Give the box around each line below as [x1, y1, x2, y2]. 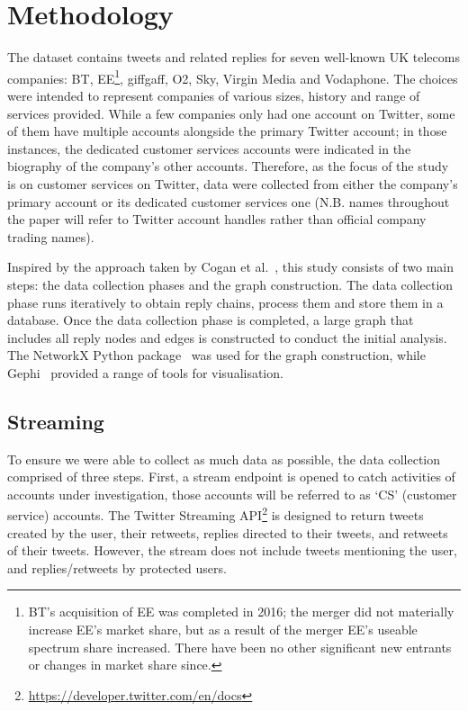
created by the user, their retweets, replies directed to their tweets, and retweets [7, 523, 448, 542]
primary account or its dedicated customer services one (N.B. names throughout [7, 192, 450, 211]
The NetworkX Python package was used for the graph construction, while [7, 346, 426, 364]
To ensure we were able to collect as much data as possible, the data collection [7, 449, 441, 468]
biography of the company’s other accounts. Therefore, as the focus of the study [7, 157, 449, 175]
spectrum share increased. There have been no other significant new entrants [28, 637, 452, 656]
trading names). [7, 227, 94, 246]
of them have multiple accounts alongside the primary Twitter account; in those [7, 121, 447, 140]
